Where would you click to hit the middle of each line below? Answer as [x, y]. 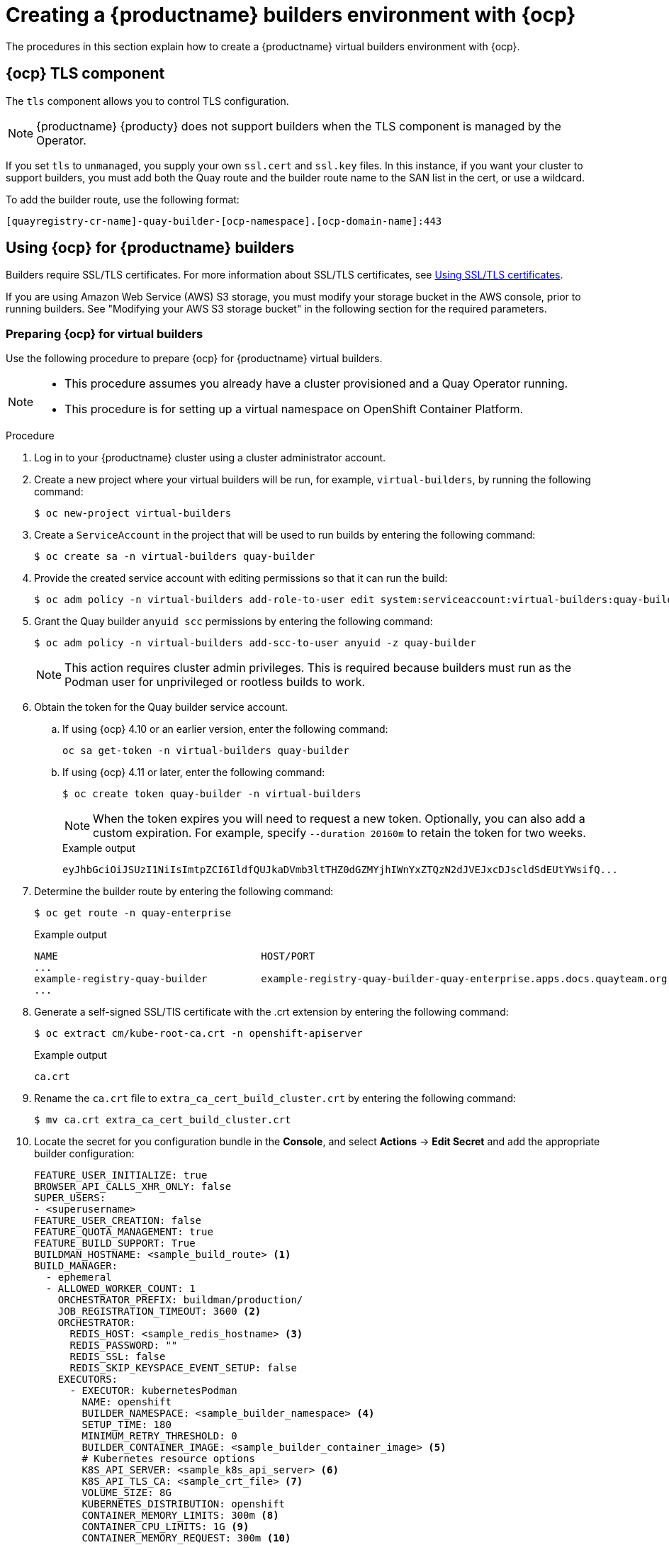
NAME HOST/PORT [175, 956]
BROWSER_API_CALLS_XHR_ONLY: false [133, 1187]
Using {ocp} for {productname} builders [150, 248]
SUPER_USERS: [70, 1198]
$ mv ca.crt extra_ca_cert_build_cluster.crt [163, 1120]
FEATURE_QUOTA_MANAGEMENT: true [124, 1232]
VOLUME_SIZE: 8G [127, 1493]
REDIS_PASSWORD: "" [124, 1345]
